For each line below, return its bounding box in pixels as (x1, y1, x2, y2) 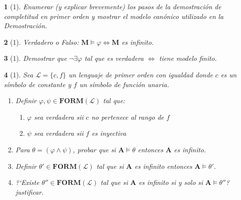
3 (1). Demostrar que (4, 53, 67, 63)
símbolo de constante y (4, 79, 71, 89)
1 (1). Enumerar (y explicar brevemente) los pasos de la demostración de (4, 1, 221, 11)
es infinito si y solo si (139, 177, 203, 187)
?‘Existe (15, 177, 40, 187)
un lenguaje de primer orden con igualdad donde (68, 69, 213, 79)
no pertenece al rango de (91, 111, 164, 122)
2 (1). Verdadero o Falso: (4, 36, 79, 47)
